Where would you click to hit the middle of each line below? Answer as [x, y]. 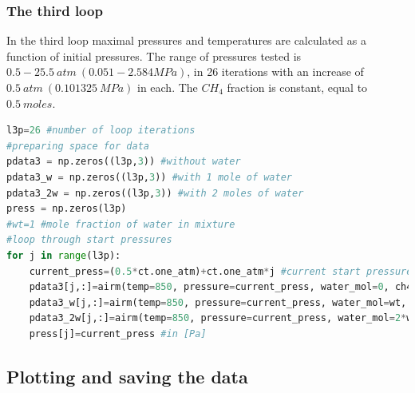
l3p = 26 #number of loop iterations [101, 131]
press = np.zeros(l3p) [67, 209]
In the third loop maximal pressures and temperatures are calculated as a [186, 40]
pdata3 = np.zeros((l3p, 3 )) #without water [124, 162]
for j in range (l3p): [64, 255]
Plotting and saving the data [127, 376]
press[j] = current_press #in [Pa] [118, 333]
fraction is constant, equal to [297, 87]
